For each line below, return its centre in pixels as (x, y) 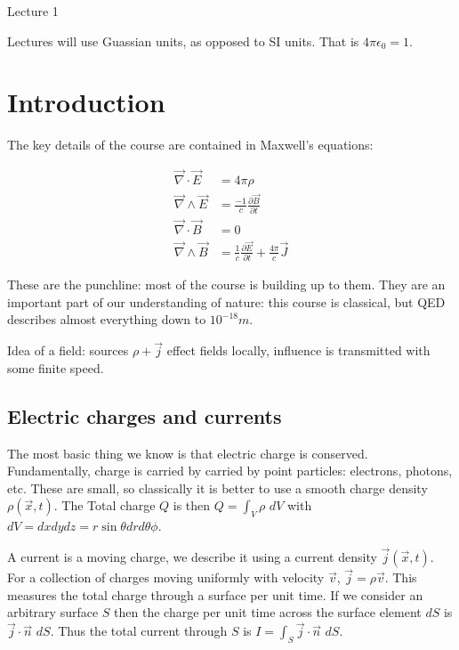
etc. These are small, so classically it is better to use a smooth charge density (217, 487)
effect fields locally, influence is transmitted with (298, 350)
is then (192, 505)
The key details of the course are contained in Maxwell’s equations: (190, 145)
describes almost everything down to (107, 319)
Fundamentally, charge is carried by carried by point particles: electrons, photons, (230, 471)
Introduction (86, 102)
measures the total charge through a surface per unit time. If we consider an (215, 594)
